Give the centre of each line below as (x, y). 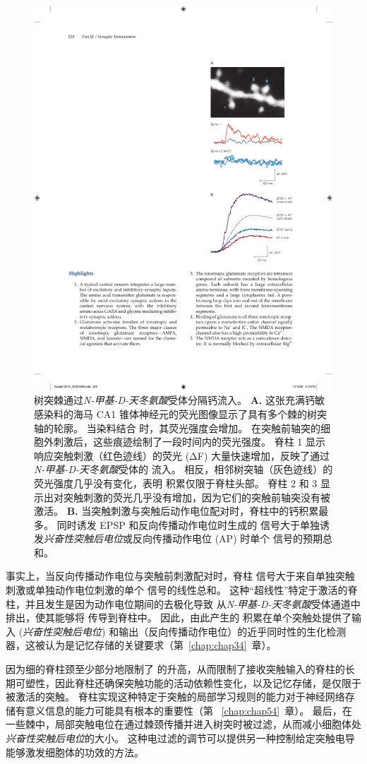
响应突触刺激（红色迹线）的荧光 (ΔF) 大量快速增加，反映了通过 (182, 455)
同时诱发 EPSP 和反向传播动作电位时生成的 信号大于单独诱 (193, 524)
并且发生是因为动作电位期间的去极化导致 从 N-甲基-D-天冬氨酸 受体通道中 (193, 603)
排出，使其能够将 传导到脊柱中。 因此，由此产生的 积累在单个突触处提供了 (179, 617)
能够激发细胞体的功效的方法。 (75, 752)
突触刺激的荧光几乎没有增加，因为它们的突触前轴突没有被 (197, 497)
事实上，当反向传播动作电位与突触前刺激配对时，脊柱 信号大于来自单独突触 (180, 576)
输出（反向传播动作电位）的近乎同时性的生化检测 (233, 631)
